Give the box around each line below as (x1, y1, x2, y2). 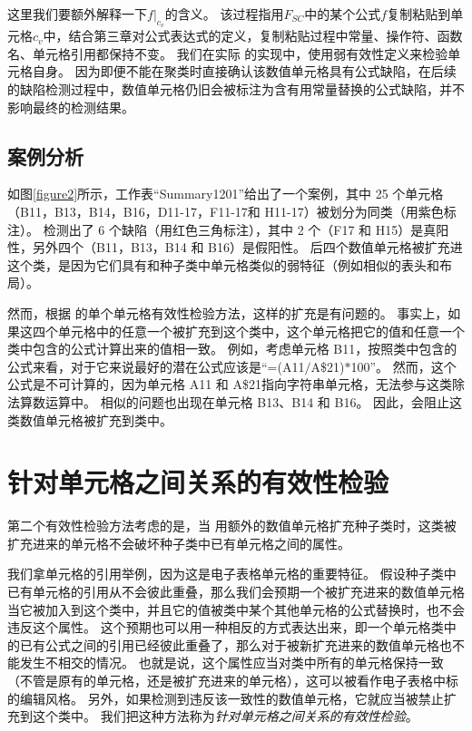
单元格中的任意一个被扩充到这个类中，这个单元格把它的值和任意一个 (57, 321, 465, 340)
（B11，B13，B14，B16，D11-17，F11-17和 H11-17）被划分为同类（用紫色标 (7, 201, 457, 220)
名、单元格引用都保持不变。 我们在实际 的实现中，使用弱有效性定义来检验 (7, 44, 448, 63)
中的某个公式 (304, 5, 381, 23)
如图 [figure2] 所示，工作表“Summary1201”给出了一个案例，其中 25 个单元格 (7, 184, 444, 203)
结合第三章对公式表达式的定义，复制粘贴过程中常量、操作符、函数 (68, 26, 463, 45)
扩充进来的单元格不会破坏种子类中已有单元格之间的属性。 (7, 533, 350, 552)
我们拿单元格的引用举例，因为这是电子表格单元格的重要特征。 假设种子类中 (7, 564, 457, 583)
